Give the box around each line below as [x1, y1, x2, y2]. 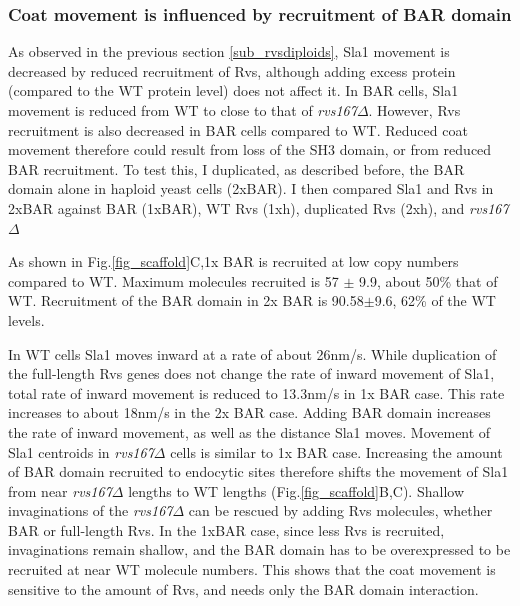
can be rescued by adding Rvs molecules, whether [188, 500, 493, 521]
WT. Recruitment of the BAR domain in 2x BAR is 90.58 [8, 290, 364, 311]
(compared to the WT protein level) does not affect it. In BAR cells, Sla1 [8, 80, 459, 101]
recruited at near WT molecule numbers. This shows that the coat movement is [8, 559, 496, 580]
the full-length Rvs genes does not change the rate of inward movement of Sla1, [8, 363, 495, 384]
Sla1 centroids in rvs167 [8, 441, 154, 462]
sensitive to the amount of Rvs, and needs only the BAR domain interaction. [8, 578, 479, 599]
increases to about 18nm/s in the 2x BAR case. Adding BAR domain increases [8, 402, 491, 423]
